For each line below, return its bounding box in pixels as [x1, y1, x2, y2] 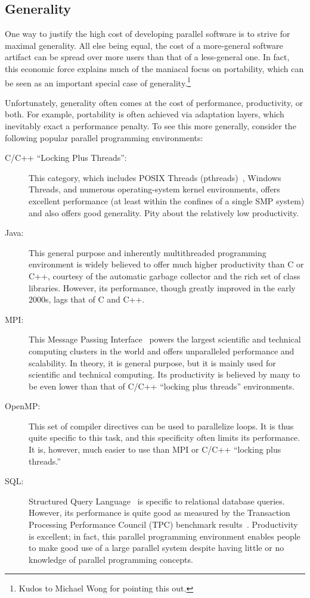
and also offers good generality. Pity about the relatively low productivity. [29, 206, 299, 219]
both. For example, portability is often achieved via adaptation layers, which [5, 108, 284, 120]
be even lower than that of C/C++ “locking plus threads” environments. [29, 379, 295, 392]
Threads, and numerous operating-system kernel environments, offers [29, 183, 280, 195]
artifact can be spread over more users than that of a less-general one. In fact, [5, 51, 290, 63]
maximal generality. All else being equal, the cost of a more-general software [5, 39, 283, 51]
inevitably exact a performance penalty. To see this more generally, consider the [5, 120, 296, 132]
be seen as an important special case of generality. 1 [5, 74, 191, 89]
